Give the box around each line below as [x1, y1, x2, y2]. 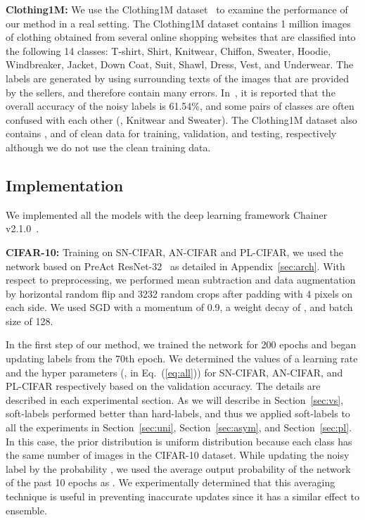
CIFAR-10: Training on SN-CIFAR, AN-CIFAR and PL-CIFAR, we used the [6, 244, 344, 259]
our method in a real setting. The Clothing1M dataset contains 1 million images [6, 15, 351, 30]
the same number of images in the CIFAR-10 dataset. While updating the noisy [6, 448, 350, 462]
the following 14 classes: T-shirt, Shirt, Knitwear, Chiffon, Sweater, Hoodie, [6, 43, 331, 58]
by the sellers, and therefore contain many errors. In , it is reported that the [6, 84, 335, 99]
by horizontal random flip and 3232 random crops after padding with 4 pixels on [6, 286, 353, 300]
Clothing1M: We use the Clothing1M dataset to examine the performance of [6, 2, 348, 16]
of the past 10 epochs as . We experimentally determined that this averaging [6, 475, 335, 490]
